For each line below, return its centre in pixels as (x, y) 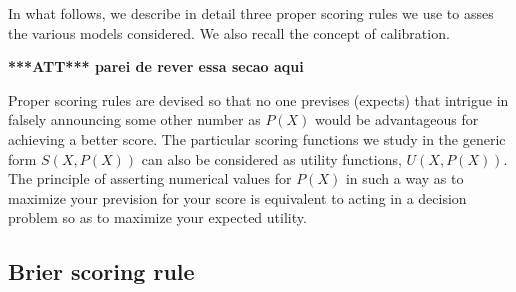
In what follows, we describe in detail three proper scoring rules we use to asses (251, 13)
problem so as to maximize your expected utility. (157, 217)
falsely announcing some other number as (134, 119)
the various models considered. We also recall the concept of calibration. (229, 32)
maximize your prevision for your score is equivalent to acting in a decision (237, 197)
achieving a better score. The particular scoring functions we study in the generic (257, 138)
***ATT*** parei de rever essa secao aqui (156, 66)
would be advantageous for (397, 119)
